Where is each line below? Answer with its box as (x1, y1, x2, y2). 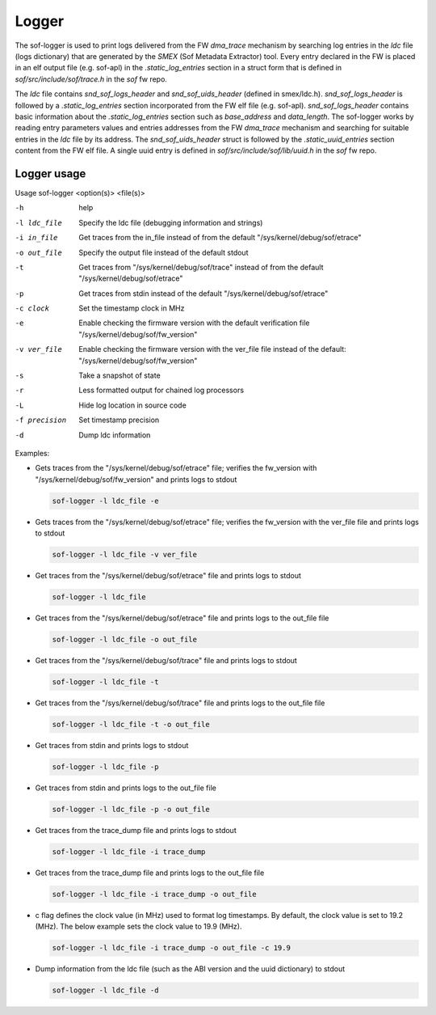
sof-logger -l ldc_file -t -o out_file (52, 720, 210, 729)
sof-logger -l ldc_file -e (52, 496, 159, 505)
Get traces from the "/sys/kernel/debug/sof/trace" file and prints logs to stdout (35, 656, 298, 666)
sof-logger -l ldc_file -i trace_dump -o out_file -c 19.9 (52, 943, 291, 953)
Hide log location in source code (78, 400, 187, 410)
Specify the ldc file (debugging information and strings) (78, 218, 263, 227)
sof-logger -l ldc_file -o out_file (52, 635, 198, 645)
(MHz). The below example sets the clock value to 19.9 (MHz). (35, 922, 242, 932)
